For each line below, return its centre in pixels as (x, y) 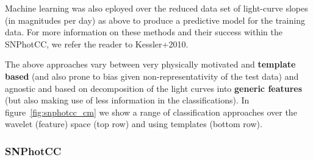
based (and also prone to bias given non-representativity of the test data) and (152, 76)
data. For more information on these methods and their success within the (144, 32)
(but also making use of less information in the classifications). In (127, 100)
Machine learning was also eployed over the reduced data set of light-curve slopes (156, 8)
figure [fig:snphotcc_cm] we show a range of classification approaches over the (151, 112)
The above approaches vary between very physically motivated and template (150, 64)
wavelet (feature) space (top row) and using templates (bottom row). (134, 124)
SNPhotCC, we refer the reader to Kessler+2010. (97, 43)
